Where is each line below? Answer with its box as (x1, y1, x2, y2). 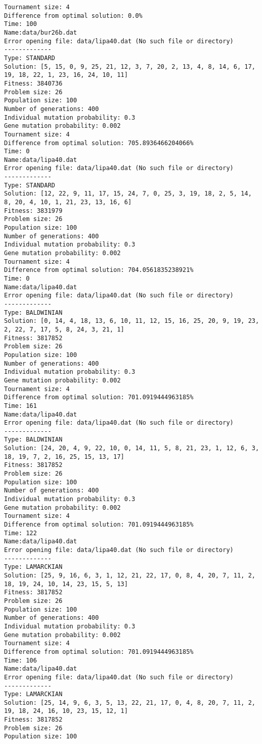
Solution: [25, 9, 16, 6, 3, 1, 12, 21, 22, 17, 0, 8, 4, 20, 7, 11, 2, (4, 571, 255, 579)
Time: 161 (4, 402, 37, 409)
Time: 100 (4, 20, 37, 28)
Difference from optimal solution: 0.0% (4, 12, 143, 19)
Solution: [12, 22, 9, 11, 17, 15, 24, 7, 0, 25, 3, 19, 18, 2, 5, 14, (4, 190, 252, 198)
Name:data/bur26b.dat (4, 29, 77, 36)
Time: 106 (4, 656, 37, 664)
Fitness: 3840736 (4, 79, 63, 87)
